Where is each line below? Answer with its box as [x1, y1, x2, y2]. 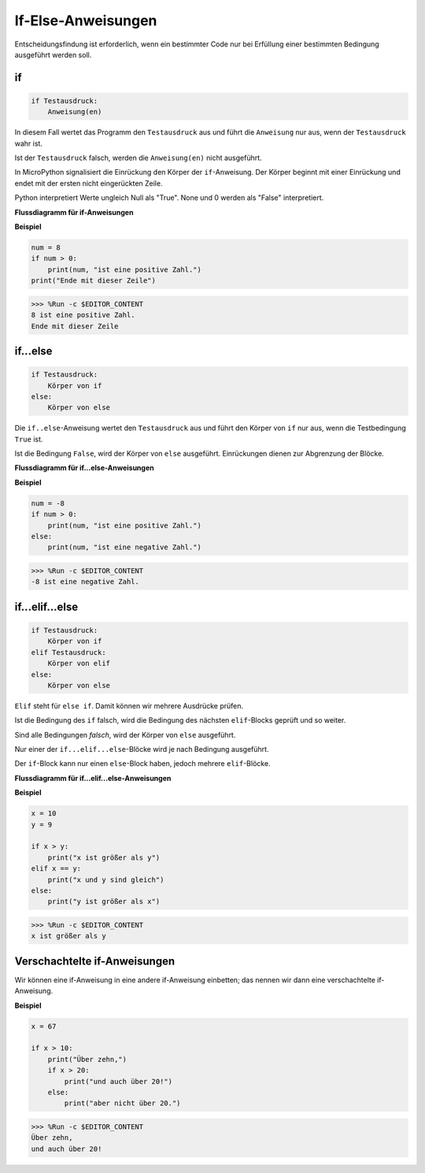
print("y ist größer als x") [47, 897, 161, 906]
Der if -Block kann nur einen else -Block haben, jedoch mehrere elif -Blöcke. [14, 759, 271, 768]
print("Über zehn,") [47, 1055, 128, 1064]
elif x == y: [31, 864, 82, 873]
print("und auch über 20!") [64, 1077, 173, 1086]
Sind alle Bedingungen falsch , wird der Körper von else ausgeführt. [14, 730, 236, 739]
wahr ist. [14, 139, 43, 148]
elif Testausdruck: [31, 648, 106, 657]
